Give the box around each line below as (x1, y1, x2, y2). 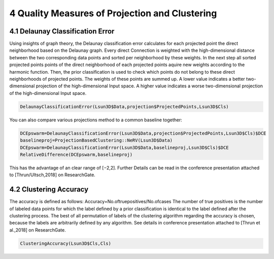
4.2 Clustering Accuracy (9, 185, 89, 194)
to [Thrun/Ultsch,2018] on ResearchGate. (9, 172, 96, 178)
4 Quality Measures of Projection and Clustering (9, 8, 217, 19)
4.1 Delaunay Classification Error (9, 27, 115, 36)
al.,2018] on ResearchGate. (9, 226, 66, 233)
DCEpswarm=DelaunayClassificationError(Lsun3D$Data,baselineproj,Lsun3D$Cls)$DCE (20, 145, 229, 150)
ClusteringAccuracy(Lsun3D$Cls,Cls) (20, 240, 112, 246)
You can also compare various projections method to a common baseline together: (9, 117, 183, 123)
